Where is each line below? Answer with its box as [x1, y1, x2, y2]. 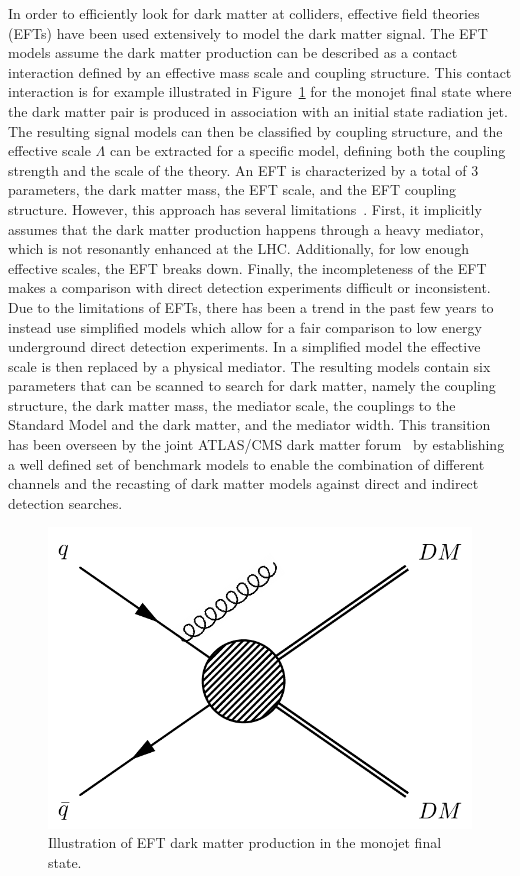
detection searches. [8, 492, 123, 513]
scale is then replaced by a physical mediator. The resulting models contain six [8, 355, 491, 376]
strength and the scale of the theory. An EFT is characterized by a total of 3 [8, 159, 479, 180]
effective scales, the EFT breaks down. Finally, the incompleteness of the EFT [8, 257, 487, 278]
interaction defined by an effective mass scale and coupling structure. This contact [8, 61, 512, 82]
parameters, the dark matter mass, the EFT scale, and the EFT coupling [8, 179, 457, 200]
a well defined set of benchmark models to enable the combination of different [8, 453, 485, 474]
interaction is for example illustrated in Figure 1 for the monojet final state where [8, 81, 512, 102]
